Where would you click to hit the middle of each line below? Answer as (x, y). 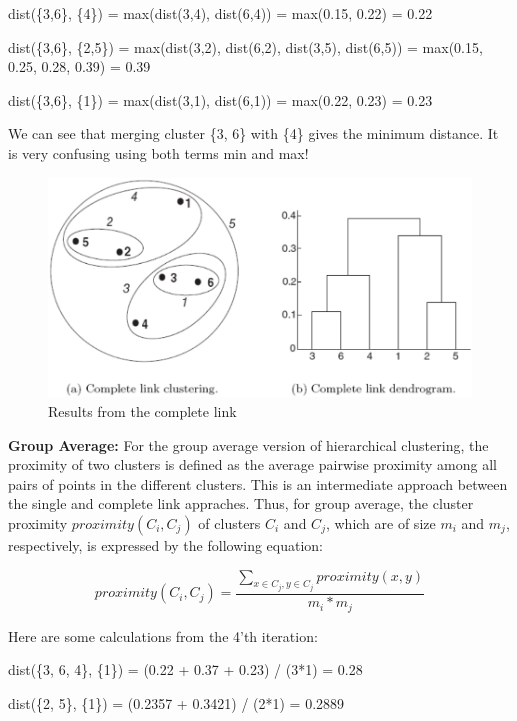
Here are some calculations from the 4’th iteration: (163, 635)
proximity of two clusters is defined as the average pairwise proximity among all (252, 464)
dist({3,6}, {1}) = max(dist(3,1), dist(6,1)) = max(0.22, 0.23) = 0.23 (220, 99)
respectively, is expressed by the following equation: (165, 545)
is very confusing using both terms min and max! (158, 152)
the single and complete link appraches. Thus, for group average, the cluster (241, 503)
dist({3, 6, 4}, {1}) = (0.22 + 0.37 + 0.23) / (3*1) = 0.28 (185, 669)
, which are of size (380, 523)
